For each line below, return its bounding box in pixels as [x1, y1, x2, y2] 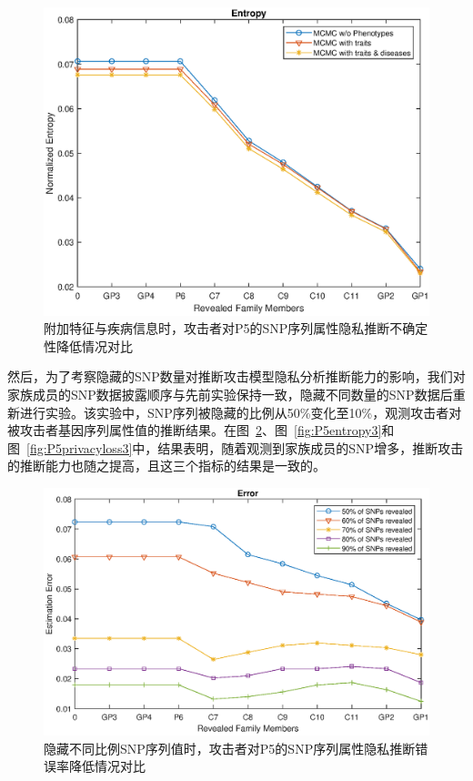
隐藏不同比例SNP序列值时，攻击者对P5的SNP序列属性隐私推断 [44, 738, 416, 757]
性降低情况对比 [44, 336, 133, 355]
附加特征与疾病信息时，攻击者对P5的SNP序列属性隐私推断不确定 [44, 319, 428, 338]
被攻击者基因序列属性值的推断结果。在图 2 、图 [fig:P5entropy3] [7, 421, 382, 440]
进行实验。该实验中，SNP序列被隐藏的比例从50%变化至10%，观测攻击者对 [19, 402, 462, 421]
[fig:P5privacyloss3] [26, 438, 133, 457]
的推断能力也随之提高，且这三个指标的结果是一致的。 [7, 456, 326, 475]
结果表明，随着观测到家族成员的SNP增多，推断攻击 [157, 438, 464, 457]
